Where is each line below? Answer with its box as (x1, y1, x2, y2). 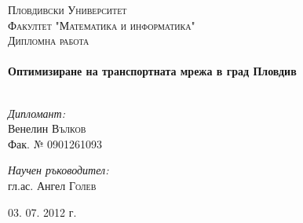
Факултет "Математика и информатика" (8, 16, 195, 33)
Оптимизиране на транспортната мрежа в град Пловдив (8, 63, 297, 79)
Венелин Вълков (8, 120, 86, 137)
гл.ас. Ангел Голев (8, 177, 97, 193)
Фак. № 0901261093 (8, 135, 103, 152)
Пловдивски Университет (8, 2, 127, 17)
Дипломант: (8, 104, 65, 121)
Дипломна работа (8, 32, 89, 49)
